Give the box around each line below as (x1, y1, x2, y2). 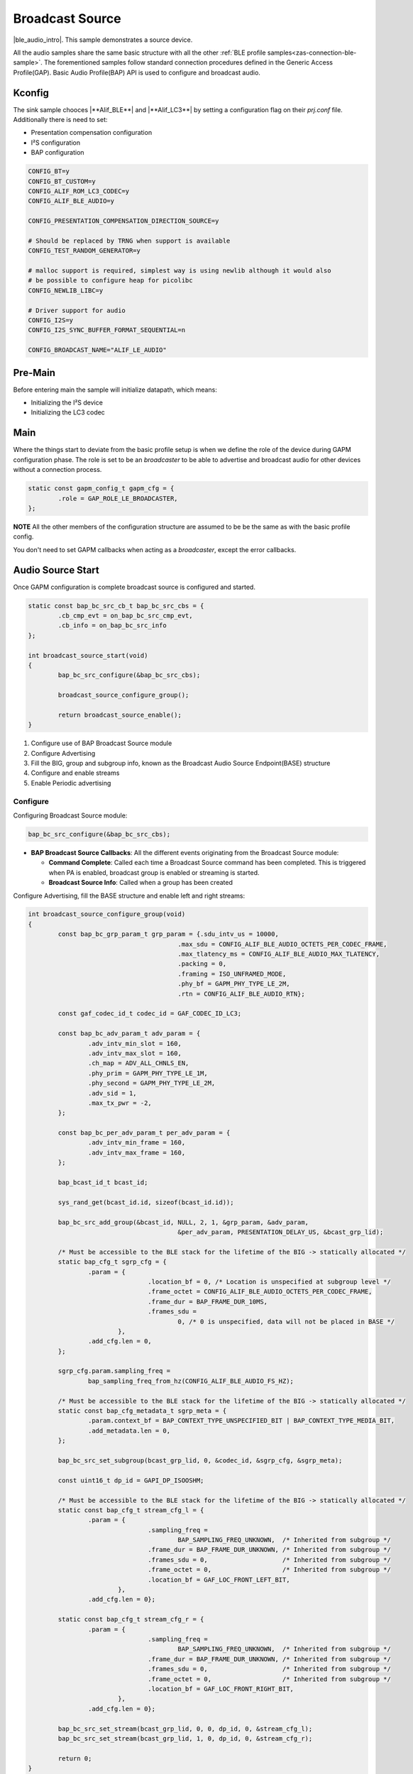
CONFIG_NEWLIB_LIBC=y (28, 286, 104, 294)
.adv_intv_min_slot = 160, (87, 1040, 182, 1047)
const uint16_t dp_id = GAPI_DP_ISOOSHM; (57, 1476, 204, 1484)
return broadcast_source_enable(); (57, 710, 182, 719)
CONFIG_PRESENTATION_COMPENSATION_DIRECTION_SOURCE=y (28, 217, 219, 225)
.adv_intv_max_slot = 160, (87, 1049, 182, 1057)
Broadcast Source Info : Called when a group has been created (48, 878, 233, 887)
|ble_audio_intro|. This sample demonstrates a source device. (13, 35, 193, 44)
